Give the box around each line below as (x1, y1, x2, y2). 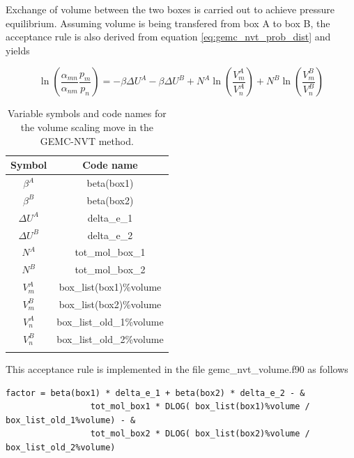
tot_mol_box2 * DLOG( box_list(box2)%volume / (90, 429, 310, 439)
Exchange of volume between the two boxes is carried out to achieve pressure (6, 2, 334, 16)
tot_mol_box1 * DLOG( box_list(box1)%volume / (90, 402, 310, 412)
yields (6, 43, 30, 57)
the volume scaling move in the (20, 119, 153, 134)
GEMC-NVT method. (40, 133, 134, 148)
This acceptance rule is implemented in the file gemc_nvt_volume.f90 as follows (6, 361, 348, 376)
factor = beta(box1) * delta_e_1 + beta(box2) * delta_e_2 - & (6, 388, 305, 398)
